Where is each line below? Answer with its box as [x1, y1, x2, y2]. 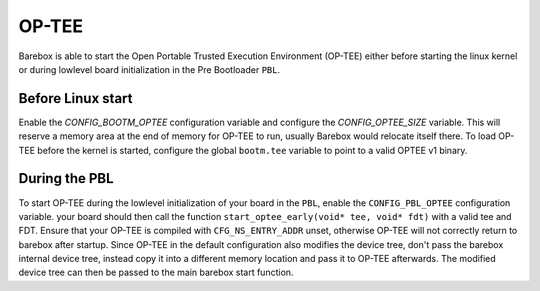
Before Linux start [18, 90, 133, 107]
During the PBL [18, 170, 114, 187]
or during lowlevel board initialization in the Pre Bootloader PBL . [18, 63, 280, 75]
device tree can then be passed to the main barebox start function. [18, 266, 294, 279]
